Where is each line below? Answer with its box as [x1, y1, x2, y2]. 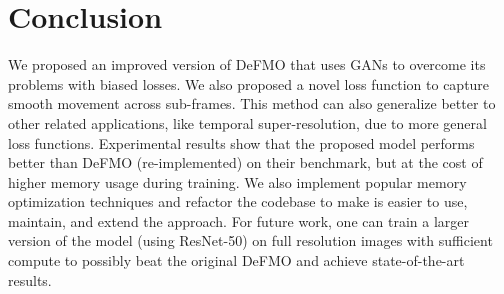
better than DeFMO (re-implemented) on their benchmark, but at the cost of [8, 152, 483, 173]
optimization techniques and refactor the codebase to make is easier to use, [8, 191, 468, 212]
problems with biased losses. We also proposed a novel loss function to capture [8, 73, 490, 94]
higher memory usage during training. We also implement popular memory [8, 171, 467, 192]
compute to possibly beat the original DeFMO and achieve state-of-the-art [8, 250, 465, 271]
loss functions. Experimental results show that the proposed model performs [8, 132, 475, 153]
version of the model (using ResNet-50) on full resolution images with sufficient [8, 230, 493, 251]
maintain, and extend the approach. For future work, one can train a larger [8, 210, 469, 231]
